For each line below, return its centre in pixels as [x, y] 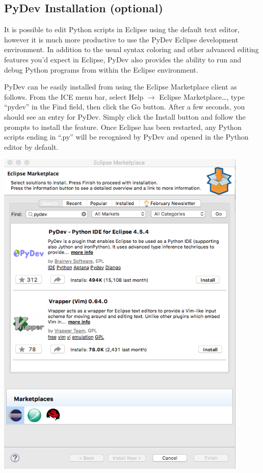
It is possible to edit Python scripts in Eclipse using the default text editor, [122, 29]
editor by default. [31, 147]
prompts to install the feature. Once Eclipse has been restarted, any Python [123, 127]
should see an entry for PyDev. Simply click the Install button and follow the [125, 116]
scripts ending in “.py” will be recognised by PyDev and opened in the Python [126, 137]
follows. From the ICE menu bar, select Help [74, 96]
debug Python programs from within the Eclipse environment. [101, 69]
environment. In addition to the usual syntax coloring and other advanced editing [131, 49]
